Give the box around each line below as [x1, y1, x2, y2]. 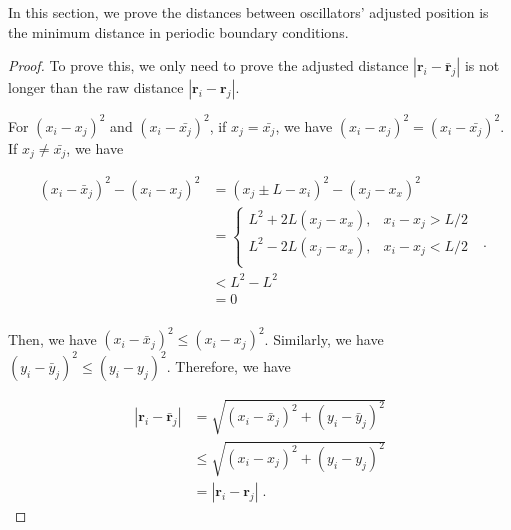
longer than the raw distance [8, 77, 184, 98]
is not [464, 55, 500, 76]
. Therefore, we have [166, 355, 291, 376]
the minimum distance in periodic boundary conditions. [8, 21, 349, 42]
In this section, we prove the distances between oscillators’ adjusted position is [8, 2, 489, 22]
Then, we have [8, 328, 97, 349]
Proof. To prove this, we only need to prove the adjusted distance [8, 55, 409, 76]
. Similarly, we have [264, 328, 384, 349]
